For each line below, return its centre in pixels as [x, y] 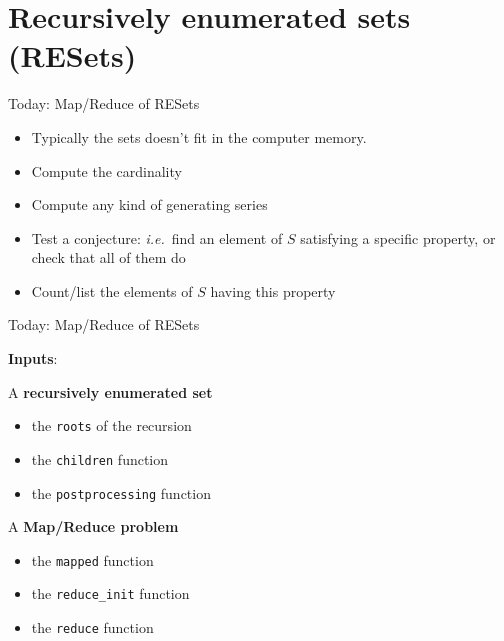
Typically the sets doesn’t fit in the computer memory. [199, 136]
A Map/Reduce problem [93, 526]
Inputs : [33, 358]
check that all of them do [108, 257]
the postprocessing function [121, 492]
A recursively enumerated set [110, 391]
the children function [100, 458]
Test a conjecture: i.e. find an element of [157, 237]
